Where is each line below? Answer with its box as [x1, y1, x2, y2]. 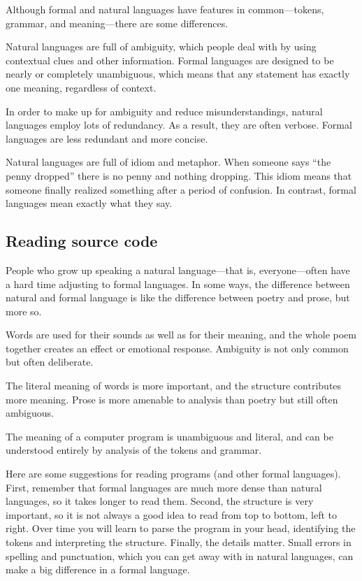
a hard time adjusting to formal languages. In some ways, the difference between [6, 276, 350, 291]
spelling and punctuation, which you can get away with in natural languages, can [6, 548, 354, 563]
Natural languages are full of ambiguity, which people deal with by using [6, 39, 317, 54]
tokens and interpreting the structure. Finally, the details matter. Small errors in [6, 535, 352, 550]
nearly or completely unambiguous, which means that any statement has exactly [6, 66, 350, 81]
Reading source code [6, 230, 158, 252]
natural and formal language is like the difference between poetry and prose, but [6, 290, 350, 305]
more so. [6, 303, 42, 318]
